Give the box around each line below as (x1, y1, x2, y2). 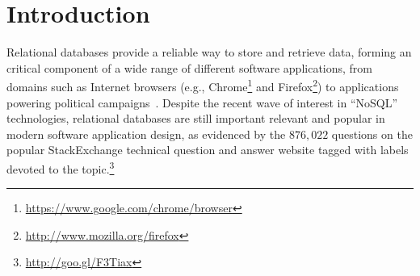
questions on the (331, 125, 413, 142)
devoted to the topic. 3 (6, 157, 115, 177)
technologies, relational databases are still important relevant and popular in (6, 110, 385, 127)
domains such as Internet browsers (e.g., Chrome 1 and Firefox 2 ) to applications (6, 76, 399, 94)
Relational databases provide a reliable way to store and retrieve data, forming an (6, 44, 412, 61)
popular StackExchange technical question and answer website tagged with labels (6, 141, 409, 158)
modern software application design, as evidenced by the (6, 125, 286, 142)
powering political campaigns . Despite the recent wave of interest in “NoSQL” (6, 94, 398, 111)
